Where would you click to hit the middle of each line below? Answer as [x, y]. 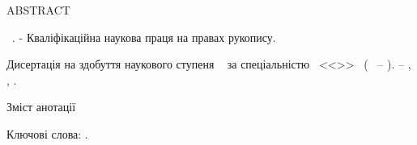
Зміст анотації [41, 107]
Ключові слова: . [47, 133]
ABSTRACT [38, 10]
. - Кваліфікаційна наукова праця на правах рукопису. [144, 37]
